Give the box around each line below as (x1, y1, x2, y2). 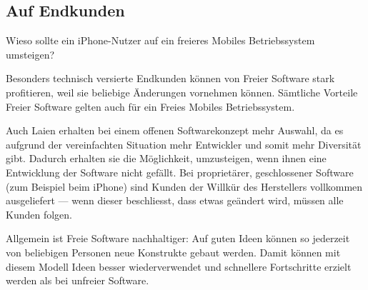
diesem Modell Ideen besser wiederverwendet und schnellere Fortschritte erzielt (6, 259, 352, 274)
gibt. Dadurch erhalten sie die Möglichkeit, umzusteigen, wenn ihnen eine (6, 151, 327, 166)
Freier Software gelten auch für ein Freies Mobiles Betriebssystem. (6, 99, 295, 114)
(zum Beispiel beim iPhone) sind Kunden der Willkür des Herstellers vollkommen (6, 179, 363, 194)
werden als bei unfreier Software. (6, 273, 149, 288)
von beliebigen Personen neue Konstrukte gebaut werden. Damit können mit (6, 244, 341, 259)
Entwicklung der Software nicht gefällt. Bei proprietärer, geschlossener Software (6, 164, 354, 179)
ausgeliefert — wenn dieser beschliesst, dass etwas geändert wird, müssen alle (6, 193, 344, 208)
